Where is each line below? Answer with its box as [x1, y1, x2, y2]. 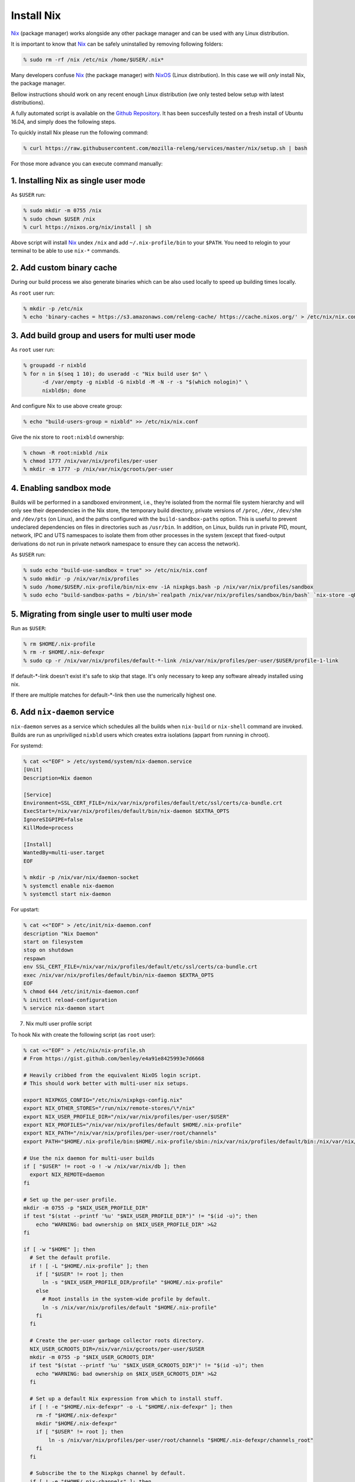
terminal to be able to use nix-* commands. [11, 247, 121, 254]
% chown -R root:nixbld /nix [23, 449, 108, 456]
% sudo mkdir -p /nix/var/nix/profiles [23, 575, 139, 582]
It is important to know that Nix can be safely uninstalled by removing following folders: [11, 40, 224, 47]
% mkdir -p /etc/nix [23, 305, 83, 312]
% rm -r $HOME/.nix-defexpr [23, 649, 105, 656]
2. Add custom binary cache [11, 263, 118, 273]
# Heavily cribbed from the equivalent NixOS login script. [23, 1072, 202, 1078]
